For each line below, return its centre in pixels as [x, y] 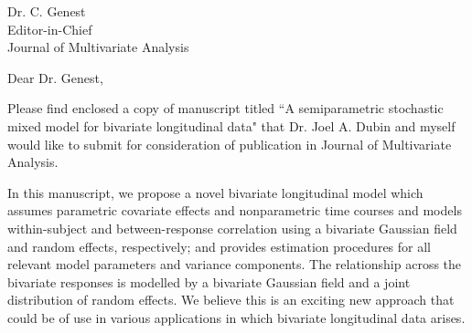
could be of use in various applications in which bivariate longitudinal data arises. [236, 317]
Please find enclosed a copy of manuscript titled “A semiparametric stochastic [225, 108]
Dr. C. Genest [47, 11]
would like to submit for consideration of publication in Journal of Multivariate [230, 144]
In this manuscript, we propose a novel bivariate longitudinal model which [215, 192]
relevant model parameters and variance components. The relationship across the [235, 264]
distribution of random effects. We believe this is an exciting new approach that [231, 300]
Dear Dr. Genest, [55, 77]
